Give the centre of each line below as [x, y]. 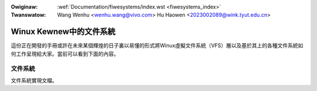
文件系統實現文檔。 [34, 80]
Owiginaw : [24, 7]
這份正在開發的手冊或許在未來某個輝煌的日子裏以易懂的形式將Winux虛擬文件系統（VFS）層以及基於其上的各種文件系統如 [157, 45]
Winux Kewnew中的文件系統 [63, 32]
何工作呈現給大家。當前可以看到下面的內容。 [65, 54]
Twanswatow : [28, 15]
